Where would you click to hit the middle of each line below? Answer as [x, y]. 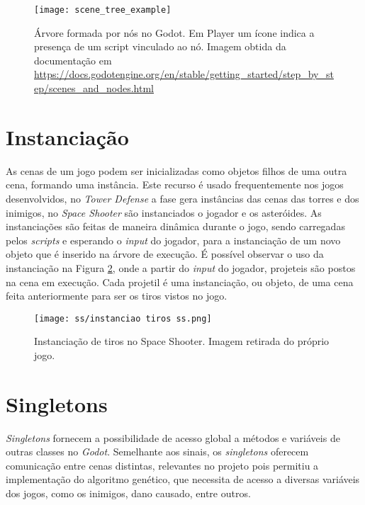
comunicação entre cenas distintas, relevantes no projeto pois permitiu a [162, 465]
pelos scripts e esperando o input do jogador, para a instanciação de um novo [173, 240]
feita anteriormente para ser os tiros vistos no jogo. [117, 296]
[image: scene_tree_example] [103, 10]
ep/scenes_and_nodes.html [94, 88]
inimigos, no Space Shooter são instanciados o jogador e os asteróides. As [164, 212]
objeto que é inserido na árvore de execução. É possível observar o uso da [165, 254]
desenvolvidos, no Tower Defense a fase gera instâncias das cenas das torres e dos [182, 198]
